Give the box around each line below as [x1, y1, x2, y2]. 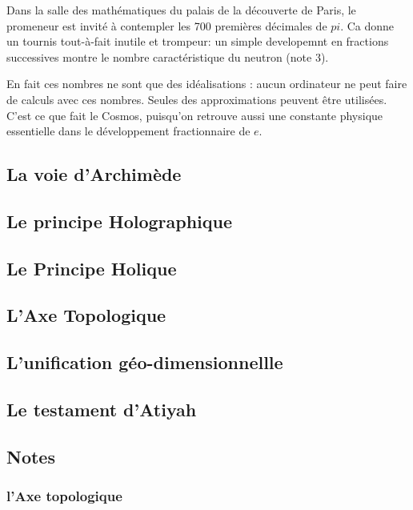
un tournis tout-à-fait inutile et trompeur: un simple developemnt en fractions [6, 33, 389, 50]
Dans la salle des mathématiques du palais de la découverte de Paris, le [6, 2, 356, 18]
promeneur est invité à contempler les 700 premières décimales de [6, 17, 327, 34]
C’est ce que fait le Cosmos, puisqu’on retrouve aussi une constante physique [6, 106, 383, 123]
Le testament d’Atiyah [6, 397, 197, 422]
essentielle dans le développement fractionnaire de [6, 122, 251, 139]
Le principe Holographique [6, 208, 233, 233]
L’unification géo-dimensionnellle [6, 350, 283, 375]
